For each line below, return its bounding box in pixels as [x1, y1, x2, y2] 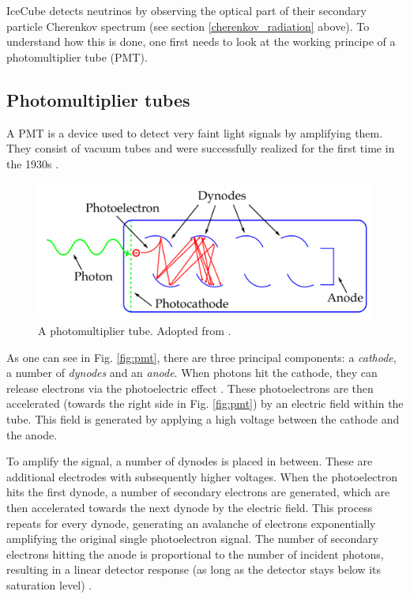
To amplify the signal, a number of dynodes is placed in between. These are [6, 453, 373, 469]
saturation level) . [6, 576, 92, 593]
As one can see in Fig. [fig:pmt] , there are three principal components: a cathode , [6, 348, 397, 365]
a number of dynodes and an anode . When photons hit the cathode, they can [6, 364, 378, 381]
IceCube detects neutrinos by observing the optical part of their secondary [6, 2, 367, 18]
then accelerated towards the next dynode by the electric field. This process [6, 499, 373, 515]
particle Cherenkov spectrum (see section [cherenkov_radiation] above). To [6, 17, 370, 34]
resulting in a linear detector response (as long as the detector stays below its [6, 561, 382, 578]
